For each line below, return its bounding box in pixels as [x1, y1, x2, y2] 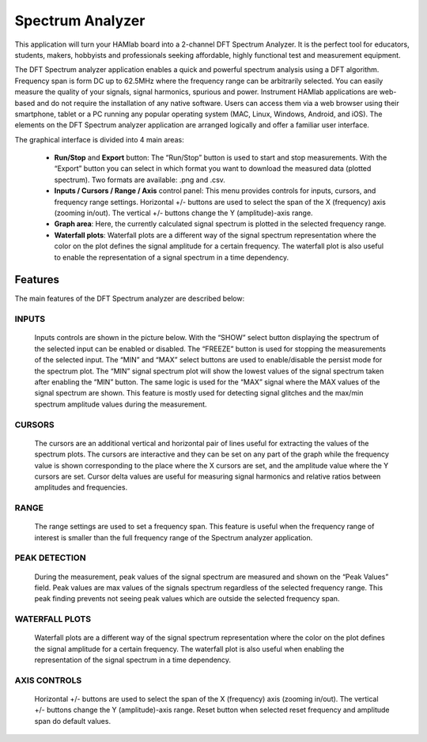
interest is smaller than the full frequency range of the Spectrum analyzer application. [34, 532, 313, 542]
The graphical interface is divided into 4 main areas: [14, 134, 185, 144]
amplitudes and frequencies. [34, 483, 128, 492]
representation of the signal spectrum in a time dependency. [34, 655, 232, 664]
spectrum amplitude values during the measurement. [34, 399, 207, 409]
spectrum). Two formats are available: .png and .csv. [54, 175, 225, 184]
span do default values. [34, 716, 111, 725]
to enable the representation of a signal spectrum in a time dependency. [54, 252, 289, 262]
